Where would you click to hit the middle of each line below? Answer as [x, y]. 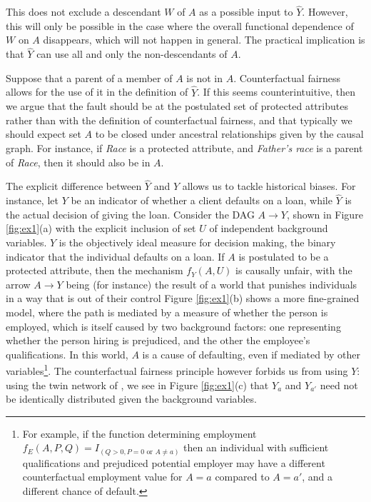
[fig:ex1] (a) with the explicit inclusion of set [101, 228]
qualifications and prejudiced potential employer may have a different [174, 462]
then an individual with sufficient [256, 447]
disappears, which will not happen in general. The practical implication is [204, 40]
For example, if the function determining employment [139, 433]
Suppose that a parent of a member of [89, 77]
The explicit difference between [74, 186]
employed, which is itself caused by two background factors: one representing [173, 326]
